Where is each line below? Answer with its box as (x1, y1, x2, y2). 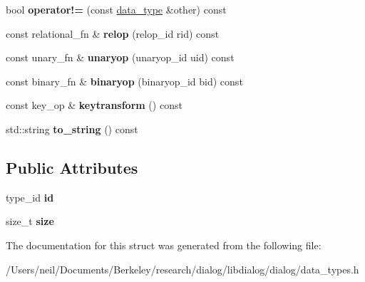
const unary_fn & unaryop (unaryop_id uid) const (6, 50, 235, 65)
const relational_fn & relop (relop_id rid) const (6, 26, 220, 41)
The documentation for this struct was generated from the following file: (6, 237, 322, 252)
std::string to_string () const (6, 121, 138, 136)
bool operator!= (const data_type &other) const (6, 2, 227, 16)
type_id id (6, 189, 54, 204)
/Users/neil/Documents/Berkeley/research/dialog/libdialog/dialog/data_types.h (6, 261, 359, 276)
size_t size (6, 214, 54, 229)
